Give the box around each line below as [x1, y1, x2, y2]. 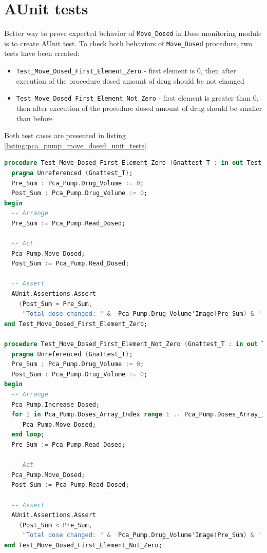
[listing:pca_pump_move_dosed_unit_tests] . [4, 140, 148, 150]
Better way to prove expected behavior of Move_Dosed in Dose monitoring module [4, 28, 262, 39]
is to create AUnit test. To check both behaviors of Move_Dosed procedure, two [4, 37, 253, 48]
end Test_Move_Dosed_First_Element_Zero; [4, 320, 148, 328]
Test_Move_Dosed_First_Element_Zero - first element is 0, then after [16, 65, 236, 76]
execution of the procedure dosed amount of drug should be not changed [16, 75, 244, 86]
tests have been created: [4, 48, 80, 59]
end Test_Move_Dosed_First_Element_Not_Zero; [4, 541, 162, 549]
